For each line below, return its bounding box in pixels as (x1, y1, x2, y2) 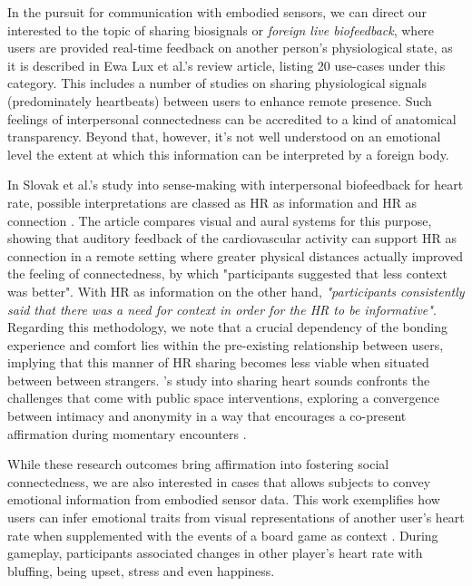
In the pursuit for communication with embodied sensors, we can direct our (7, 3, 428, 21)
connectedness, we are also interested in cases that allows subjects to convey (7, 472, 431, 491)
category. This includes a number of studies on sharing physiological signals (7, 73, 427, 93)
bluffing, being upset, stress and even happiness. (7, 561, 275, 580)
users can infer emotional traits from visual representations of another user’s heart (7, 508, 465, 527)
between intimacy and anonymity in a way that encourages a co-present (7, 406, 407, 425)
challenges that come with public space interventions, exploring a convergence (7, 388, 439, 407)
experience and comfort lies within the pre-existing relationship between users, (7, 335, 444, 354)
